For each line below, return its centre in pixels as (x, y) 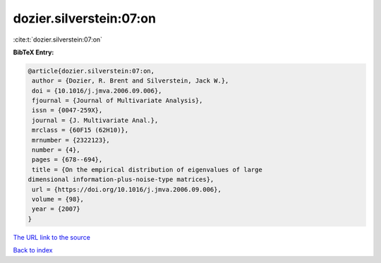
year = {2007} (56, 209)
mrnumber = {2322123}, (71, 140)
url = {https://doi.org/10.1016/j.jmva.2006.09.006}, (127, 189)
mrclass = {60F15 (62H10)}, (80, 130)
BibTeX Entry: (34, 52)
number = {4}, (56, 150)
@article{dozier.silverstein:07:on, (91, 71)
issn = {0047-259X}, (67, 110)
